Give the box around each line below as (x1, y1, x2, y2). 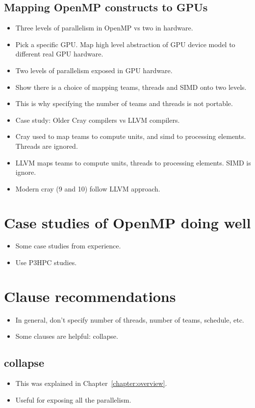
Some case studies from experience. (15, 241, 121, 251)
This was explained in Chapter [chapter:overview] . (15, 378, 167, 388)
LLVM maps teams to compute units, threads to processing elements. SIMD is (15, 157, 251, 167)
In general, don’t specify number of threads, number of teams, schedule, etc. (15, 314, 244, 325)
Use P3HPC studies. (15, 257, 77, 268)
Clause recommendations (4, 286, 176, 306)
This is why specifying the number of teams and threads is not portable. (15, 98, 233, 109)
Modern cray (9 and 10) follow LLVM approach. (15, 183, 160, 193)
